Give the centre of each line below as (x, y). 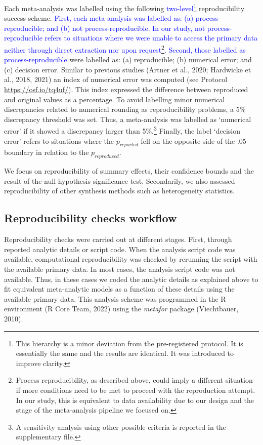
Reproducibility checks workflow (91, 218)
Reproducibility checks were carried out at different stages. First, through (118, 239)
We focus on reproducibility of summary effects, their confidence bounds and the (129, 171)
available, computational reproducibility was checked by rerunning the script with (131, 259)
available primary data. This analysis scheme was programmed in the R (115, 298)
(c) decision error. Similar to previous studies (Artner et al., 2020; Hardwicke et (128, 69)
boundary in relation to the (47, 152)
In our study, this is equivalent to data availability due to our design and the (135, 400)
